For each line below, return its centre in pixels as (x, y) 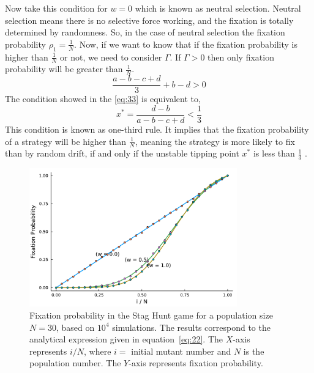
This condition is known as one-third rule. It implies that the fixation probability (157, 129)
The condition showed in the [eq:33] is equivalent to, (103, 99)
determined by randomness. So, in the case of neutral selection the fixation (145, 32)
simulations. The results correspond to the (191, 327)
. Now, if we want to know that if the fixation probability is (186, 44)
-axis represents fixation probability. (196, 363)
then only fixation (241, 57)
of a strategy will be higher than (66, 141)
